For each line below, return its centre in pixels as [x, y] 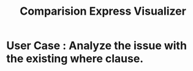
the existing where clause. [75, 59]
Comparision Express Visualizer [103, 11]
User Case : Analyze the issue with [96, 46]
